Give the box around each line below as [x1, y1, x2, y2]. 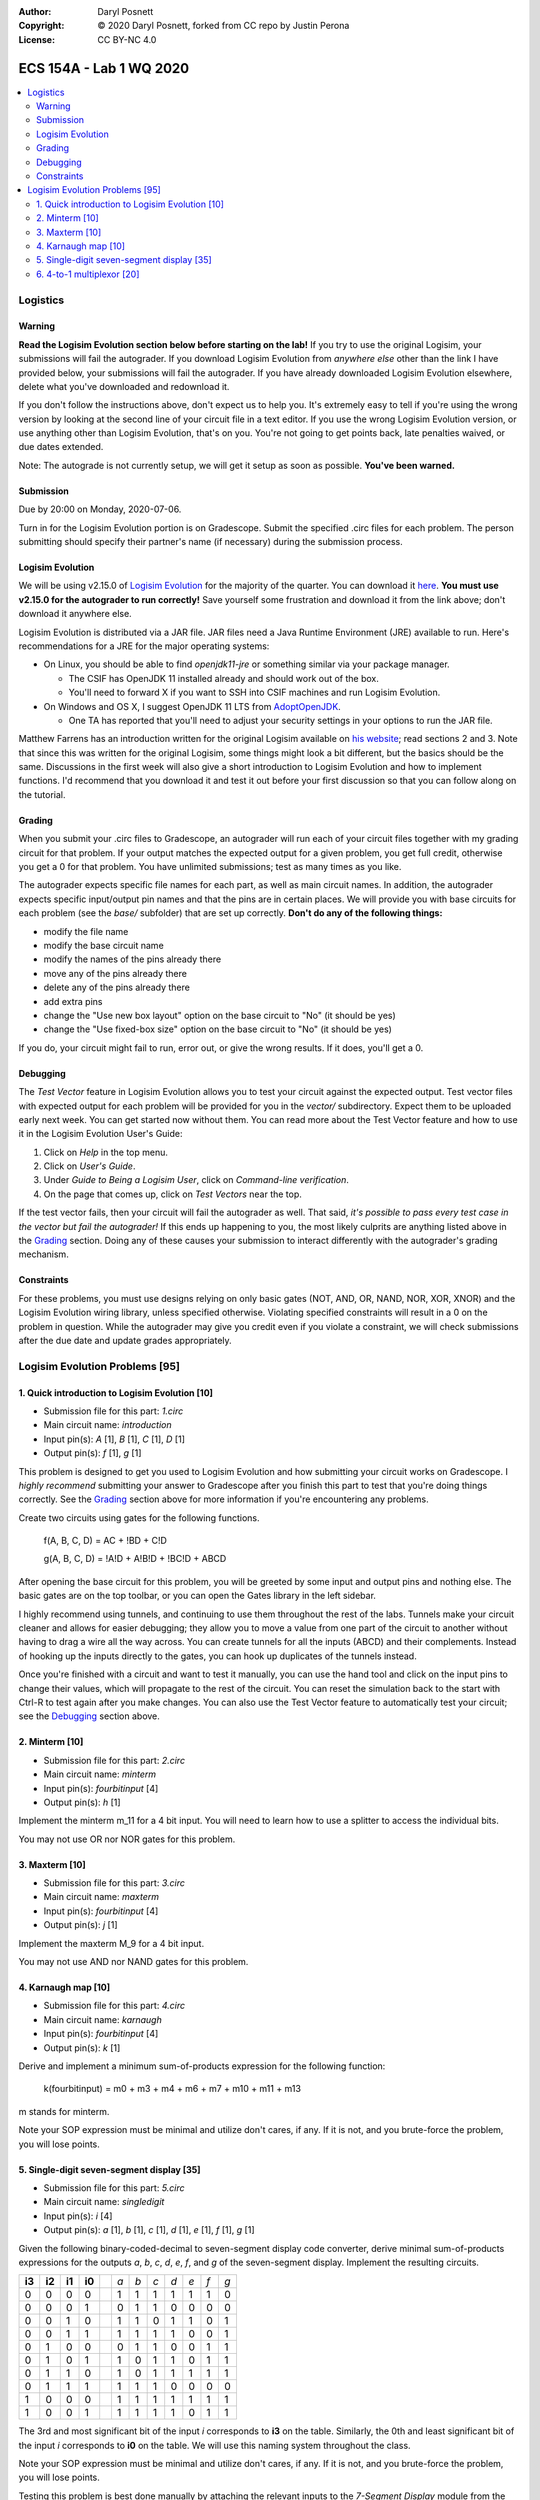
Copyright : [18, 20, 65, 32]
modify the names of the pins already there [43, 953, 222, 965]
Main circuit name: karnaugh [43, 2013, 162, 2025]
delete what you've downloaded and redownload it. [18, 380, 230, 392]
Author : [18, 6, 52, 17]
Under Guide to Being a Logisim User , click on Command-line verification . [43, 1174, 350, 1186]
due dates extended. [18, 441, 104, 453]
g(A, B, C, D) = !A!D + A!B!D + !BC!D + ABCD [43, 1553, 227, 1565]
